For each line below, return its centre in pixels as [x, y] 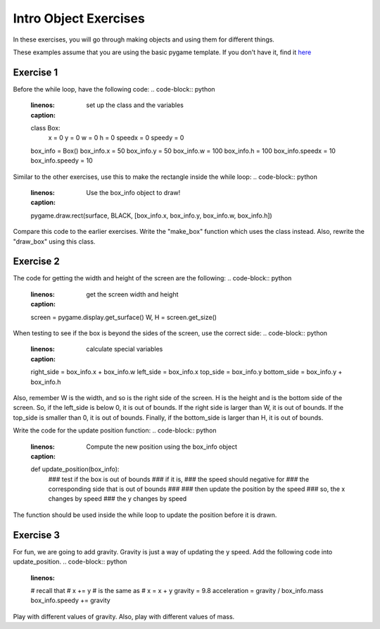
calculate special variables [125, 349]
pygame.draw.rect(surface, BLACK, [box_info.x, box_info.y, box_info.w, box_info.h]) [151, 216]
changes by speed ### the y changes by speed [118, 499]
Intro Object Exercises [79, 18]
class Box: [45, 128]
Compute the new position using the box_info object [161, 447]
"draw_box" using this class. [54, 241]
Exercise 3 [36, 535]
